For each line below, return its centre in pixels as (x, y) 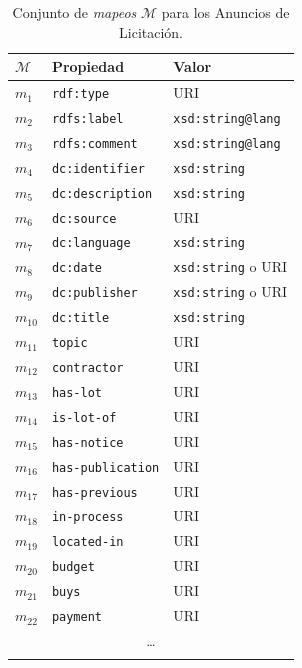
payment (76, 617)
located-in (87, 542)
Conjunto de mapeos (74, 12)
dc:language (91, 243)
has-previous (94, 492)
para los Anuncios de (225, 12)
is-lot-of (84, 417)
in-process (87, 517)
